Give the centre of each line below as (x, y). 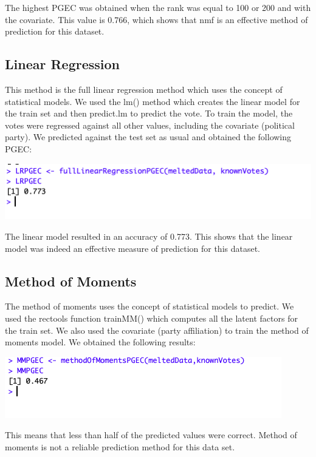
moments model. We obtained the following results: (100, 342)
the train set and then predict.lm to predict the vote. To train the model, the (149, 113)
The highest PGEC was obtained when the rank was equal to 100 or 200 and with (158, 7)
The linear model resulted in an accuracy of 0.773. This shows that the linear (149, 236)
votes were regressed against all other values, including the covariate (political (150, 125)
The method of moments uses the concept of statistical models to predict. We (149, 306)
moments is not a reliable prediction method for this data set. (120, 446)
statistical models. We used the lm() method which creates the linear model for (153, 101)
